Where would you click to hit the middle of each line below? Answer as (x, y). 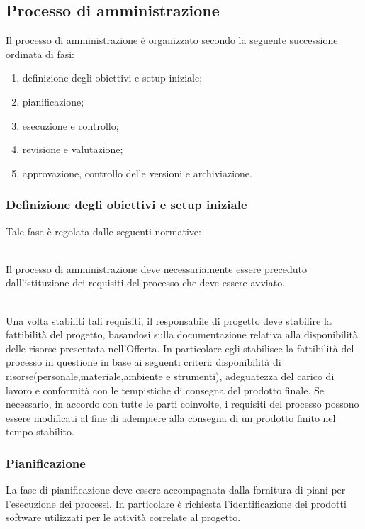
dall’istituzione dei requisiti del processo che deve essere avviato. (146, 283)
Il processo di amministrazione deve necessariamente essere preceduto (156, 268)
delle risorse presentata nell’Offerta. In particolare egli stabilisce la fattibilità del (180, 348)
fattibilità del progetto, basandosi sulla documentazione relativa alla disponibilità (182, 334)
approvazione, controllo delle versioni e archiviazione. (137, 173)
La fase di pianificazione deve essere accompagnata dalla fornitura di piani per (176, 490)
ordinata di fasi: (40, 54)
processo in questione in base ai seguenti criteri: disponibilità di (144, 362)
